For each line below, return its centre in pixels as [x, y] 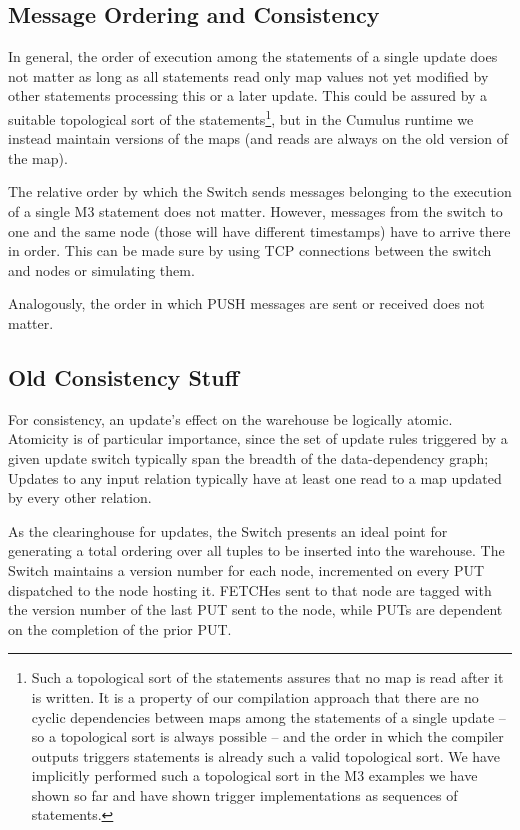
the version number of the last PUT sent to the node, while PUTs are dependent [255, 609]
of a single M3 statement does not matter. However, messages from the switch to [255, 211]
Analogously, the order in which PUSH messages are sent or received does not [246, 303]
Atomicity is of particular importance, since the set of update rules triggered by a [258, 438]
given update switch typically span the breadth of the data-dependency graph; [248, 457]
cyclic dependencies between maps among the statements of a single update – [268, 716]
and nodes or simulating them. [101, 269]
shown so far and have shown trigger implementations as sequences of [244, 794]
